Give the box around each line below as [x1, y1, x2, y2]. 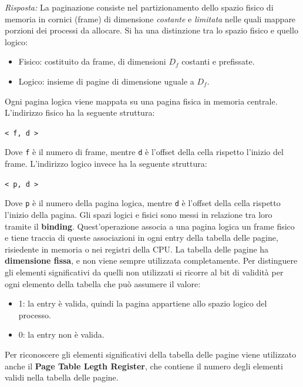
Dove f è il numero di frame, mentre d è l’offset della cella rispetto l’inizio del [5, 146, 284, 158]
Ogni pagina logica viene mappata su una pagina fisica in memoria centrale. [5, 95, 278, 107]
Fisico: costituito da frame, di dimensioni [18, 55, 166, 68]
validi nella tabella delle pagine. [5, 371, 119, 383]
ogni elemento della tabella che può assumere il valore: [5, 277, 201, 290]
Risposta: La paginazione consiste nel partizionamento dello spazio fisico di [5, 1, 274, 13]
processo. [18, 308, 51, 321]
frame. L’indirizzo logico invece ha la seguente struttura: [5, 157, 207, 170]
